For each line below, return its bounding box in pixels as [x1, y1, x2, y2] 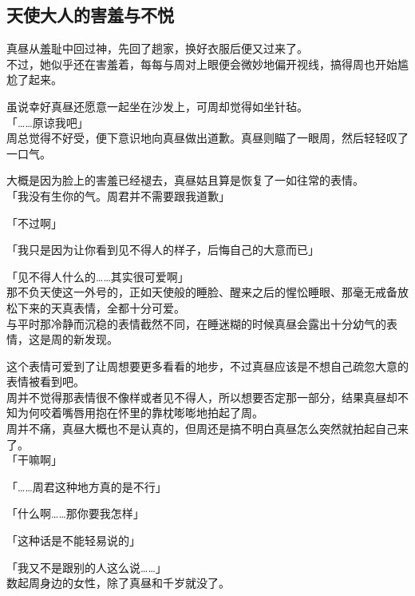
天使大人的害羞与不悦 [6, 2, 174, 27]
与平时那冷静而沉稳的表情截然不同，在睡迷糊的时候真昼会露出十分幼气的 [6, 315, 386, 332]
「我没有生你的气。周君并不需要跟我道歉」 [6, 187, 230, 204]
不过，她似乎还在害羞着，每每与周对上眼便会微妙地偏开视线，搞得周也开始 [6, 55, 397, 72]
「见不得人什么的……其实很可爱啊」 [6, 268, 189, 284]
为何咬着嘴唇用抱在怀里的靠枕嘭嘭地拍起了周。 [17, 404, 263, 421]
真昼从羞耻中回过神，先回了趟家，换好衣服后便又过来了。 [6, 40, 308, 57]
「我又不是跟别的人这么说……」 [6, 558, 167, 575]
